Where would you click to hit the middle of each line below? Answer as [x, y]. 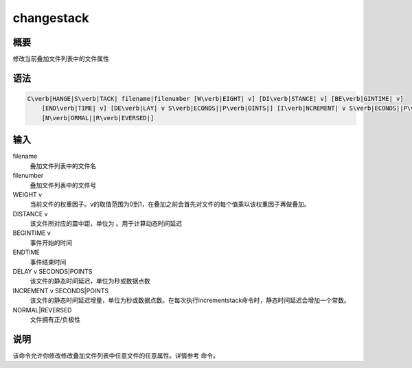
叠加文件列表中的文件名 [63, 165]
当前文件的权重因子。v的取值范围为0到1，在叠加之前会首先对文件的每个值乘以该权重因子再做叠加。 [170, 204]
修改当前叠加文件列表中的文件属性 [61, 59]
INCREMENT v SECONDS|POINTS [61, 290]
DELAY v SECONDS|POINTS [53, 272]
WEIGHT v [27, 194]
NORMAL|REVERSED [42, 310]
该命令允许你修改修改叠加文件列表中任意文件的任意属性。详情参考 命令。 [116, 355]
